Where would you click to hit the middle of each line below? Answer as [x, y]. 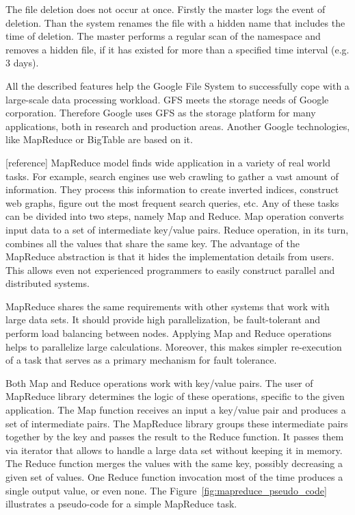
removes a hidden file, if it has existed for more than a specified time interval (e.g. [177, 49]
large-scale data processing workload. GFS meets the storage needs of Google [167, 99]
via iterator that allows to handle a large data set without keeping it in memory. [174, 450]
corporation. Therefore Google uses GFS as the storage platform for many [161, 113]
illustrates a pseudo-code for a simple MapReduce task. [121, 504]
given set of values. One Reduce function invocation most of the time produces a [174, 477]
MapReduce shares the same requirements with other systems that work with [168, 306]
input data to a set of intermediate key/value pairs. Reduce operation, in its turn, [177, 229]
